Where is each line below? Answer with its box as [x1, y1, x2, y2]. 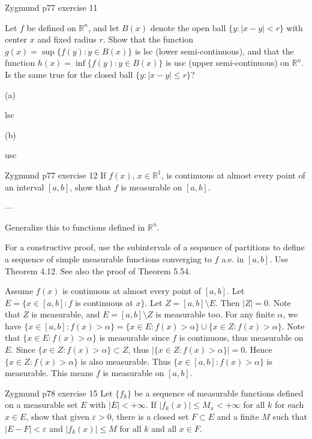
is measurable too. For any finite [155, 308, 275, 320]
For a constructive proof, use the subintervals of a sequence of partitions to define [5, 241, 305, 253]
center [5, 33, 27, 46]
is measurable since [99, 331, 170, 344]
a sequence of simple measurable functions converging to [5, 252, 212, 265]
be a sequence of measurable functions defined [134, 386, 304, 399]
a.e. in [221, 252, 244, 265]
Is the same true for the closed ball [5, 68, 133, 80]
